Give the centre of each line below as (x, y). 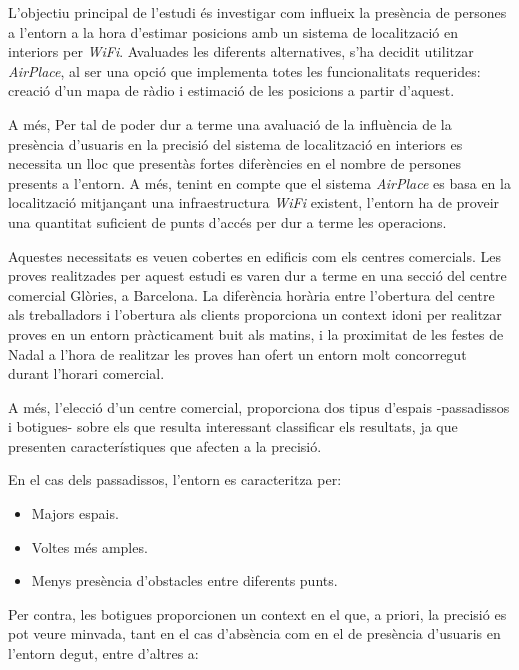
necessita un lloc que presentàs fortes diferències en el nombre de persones (235, 163)
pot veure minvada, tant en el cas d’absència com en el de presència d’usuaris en (254, 633)
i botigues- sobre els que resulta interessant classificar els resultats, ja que (233, 426)
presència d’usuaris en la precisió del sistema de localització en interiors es (235, 143)
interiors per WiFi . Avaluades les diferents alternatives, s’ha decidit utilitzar (241, 51)
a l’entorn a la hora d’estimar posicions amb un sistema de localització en (233, 31)
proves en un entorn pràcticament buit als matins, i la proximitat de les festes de (256, 333)
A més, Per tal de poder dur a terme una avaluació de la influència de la (230, 123)
